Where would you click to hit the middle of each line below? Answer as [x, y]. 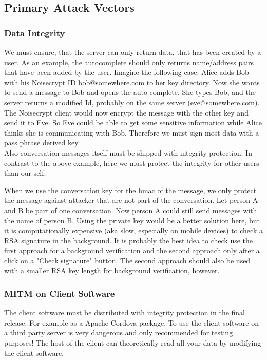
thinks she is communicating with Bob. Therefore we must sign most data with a [132, 132]
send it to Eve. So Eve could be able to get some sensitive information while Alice [133, 122]
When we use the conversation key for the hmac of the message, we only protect [130, 190]
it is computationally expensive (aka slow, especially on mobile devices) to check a [133, 230]
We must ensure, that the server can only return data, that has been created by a [133, 52]
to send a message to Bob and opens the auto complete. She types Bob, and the [130, 92]
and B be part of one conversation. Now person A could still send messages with [131, 210]
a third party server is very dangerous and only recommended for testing [119, 333]
